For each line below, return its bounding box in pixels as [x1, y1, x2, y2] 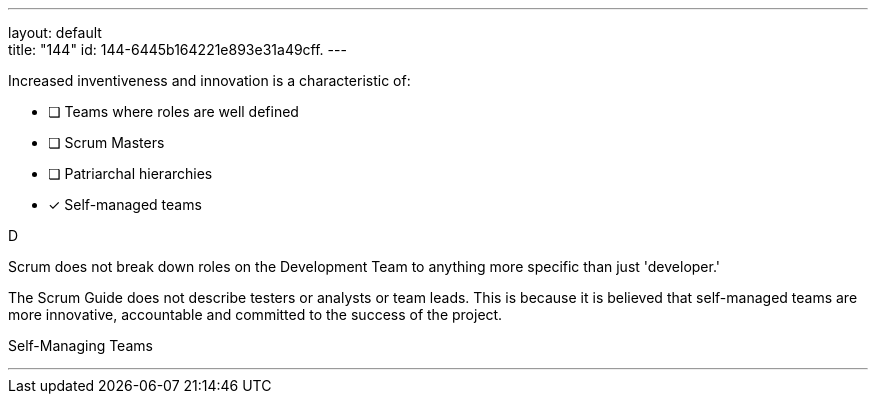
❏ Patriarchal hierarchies [48, 165, 213, 182]
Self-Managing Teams [8, 337, 153, 354]
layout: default [8, 24, 102, 41]
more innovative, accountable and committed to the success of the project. [8, 306, 503, 323]
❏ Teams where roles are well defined [48, 103, 299, 120]
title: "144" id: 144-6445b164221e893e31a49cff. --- [8, 41, 347, 58]
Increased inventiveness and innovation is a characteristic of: [8, 72, 411, 89]
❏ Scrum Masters [48, 134, 165, 151]
